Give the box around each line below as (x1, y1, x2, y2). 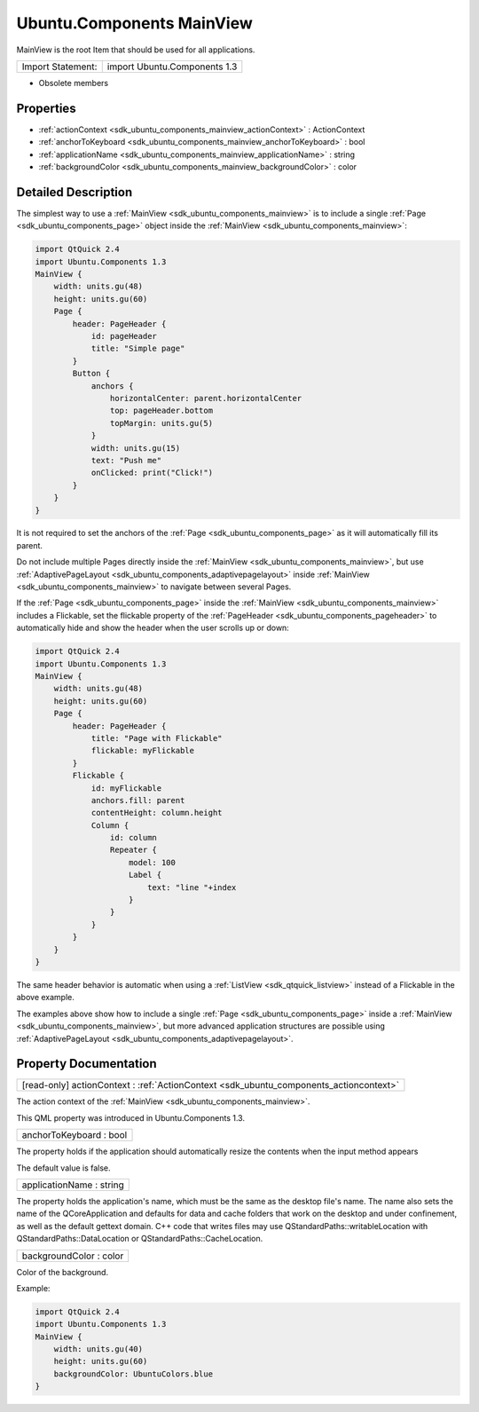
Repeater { (109, 845, 157, 856)
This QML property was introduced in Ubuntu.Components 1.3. (16, 1112, 246, 1123)
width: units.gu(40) (53, 1345, 144, 1354)
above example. (16, 992, 75, 1003)
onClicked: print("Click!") (90, 468, 213, 478)
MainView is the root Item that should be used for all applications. (16, 44, 255, 55)
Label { (129, 870, 162, 880)
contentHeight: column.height (90, 808, 223, 818)
